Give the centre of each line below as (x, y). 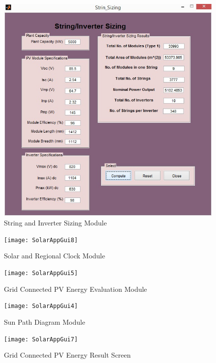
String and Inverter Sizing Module (55, 223)
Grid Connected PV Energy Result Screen (67, 355)
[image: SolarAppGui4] (41, 306)
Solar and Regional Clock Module (54, 256)
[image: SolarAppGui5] (41, 273)
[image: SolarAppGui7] (41, 339)
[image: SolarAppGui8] (41, 240)
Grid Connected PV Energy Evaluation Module (76, 289)
